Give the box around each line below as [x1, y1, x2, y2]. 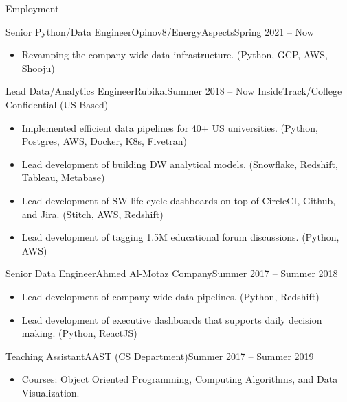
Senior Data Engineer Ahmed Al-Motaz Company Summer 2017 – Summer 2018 [5, 266, 338, 281]
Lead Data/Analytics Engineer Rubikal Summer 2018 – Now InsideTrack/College [5, 84, 342, 98]
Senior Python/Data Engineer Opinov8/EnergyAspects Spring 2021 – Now [5, 24, 314, 38]
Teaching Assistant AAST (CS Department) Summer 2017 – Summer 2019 [5, 348, 314, 363]
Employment [5, 1, 59, 15]
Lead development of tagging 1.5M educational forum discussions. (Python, [21, 230, 339, 244]
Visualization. [21, 385, 80, 399]
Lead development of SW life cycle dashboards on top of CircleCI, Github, [21, 193, 336, 207]
